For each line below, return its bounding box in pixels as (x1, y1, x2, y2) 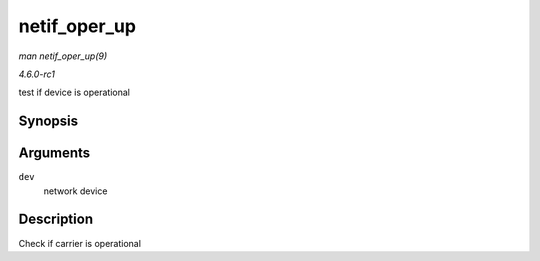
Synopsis (18, 113, 79, 130)
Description (18, 211, 94, 228)
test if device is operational (18, 86, 130, 99)
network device (43, 185, 108, 197)
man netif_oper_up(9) (18, 50, 108, 62)
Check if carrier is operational (18, 237, 142, 249)
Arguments (18, 145, 91, 162)
